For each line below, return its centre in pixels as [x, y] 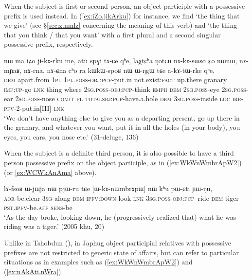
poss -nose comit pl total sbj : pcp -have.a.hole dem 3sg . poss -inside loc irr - [135, 98]
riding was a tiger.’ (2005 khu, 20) [54, 226]
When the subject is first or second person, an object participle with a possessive [125, 6]
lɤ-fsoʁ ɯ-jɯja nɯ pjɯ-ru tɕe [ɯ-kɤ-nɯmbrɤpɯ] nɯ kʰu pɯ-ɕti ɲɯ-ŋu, [108, 188]
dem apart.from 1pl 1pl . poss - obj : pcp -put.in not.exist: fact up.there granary [116, 79]
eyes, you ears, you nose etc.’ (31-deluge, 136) [71, 136]
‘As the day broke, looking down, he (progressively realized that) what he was [120, 217]
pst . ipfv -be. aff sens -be [38, 207]
